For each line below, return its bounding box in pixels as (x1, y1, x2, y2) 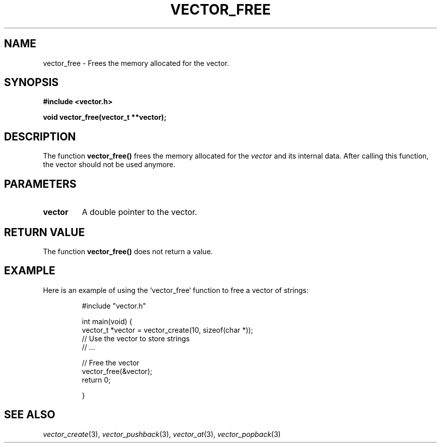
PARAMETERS (4, 177, 77, 190)
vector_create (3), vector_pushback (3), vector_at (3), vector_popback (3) (43, 429, 281, 438)
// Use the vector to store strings (82, 334, 190, 343)
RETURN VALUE (4, 226, 85, 239)
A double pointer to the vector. (82, 207, 197, 217)
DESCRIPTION (4, 130, 76, 143)
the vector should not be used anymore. (43, 160, 176, 169)
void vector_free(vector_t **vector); (43, 113, 167, 122)
